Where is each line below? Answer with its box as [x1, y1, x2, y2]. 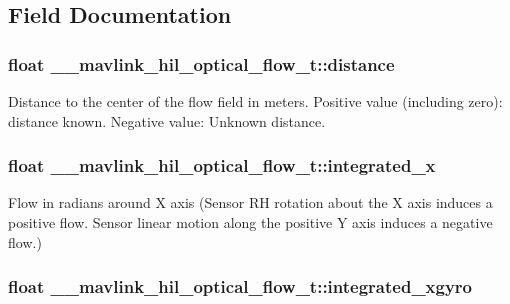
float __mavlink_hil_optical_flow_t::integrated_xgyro [8, 274, 473, 299]
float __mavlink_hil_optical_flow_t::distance [8, 51, 395, 76]
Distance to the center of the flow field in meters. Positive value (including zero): [8, 91, 503, 111]
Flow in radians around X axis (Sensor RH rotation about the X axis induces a [8, 192, 493, 213]
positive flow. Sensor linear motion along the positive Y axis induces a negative [8, 212, 493, 232]
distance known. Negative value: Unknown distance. [8, 110, 326, 131]
